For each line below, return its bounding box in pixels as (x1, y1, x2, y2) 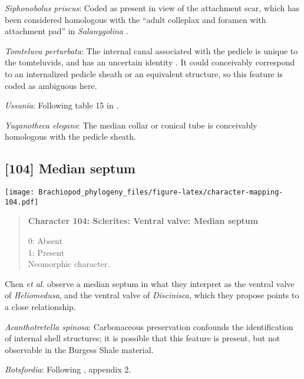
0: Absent (28, 235, 63, 247)
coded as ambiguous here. (5, 79, 97, 91)
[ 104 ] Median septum (5, 159, 136, 177)
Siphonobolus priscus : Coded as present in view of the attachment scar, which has (5, 2, 300, 14)
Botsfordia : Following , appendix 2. (5, 363, 131, 375)
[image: (5, 188, 35, 197)
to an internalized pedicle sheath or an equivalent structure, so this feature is (5, 67, 283, 80)
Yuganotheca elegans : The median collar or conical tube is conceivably (5, 118, 257, 131)
